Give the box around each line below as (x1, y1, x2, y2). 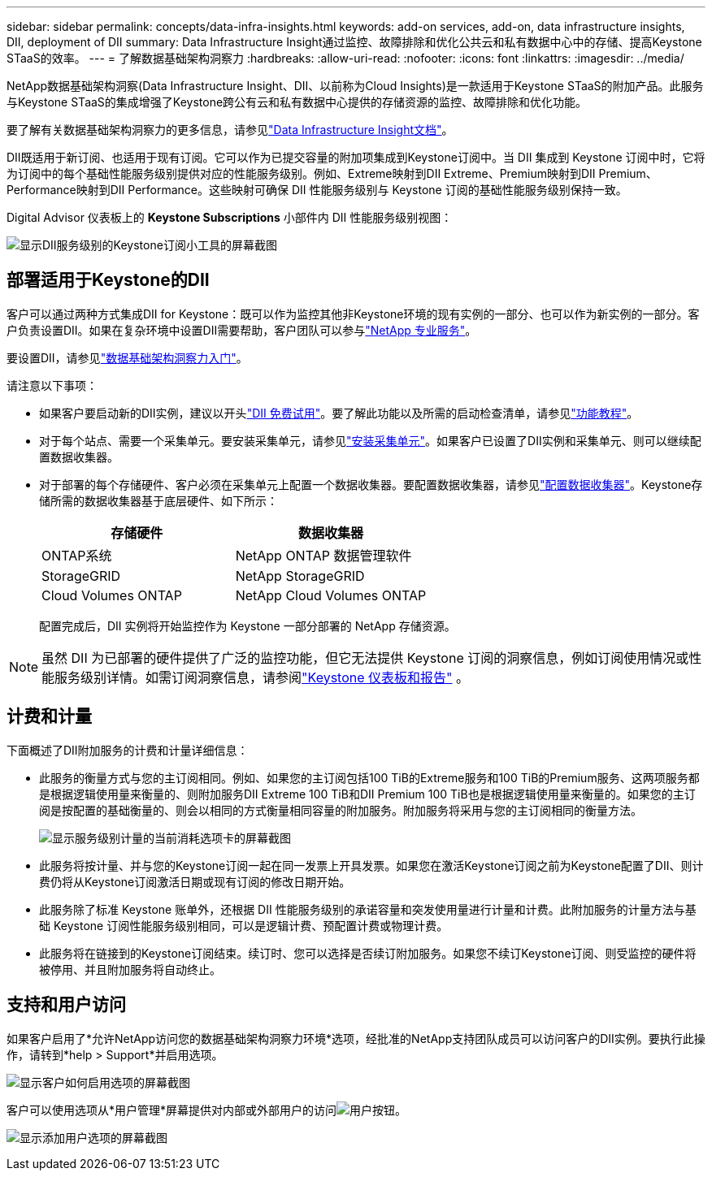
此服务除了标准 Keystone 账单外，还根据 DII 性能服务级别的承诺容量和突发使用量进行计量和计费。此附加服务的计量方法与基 (39, 902, 697, 916)
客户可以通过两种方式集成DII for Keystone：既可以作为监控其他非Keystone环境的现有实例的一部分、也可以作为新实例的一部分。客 (7, 306, 700, 321)
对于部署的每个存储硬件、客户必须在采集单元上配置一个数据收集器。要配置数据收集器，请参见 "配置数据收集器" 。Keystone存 (39, 477, 703, 491)
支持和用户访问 (7, 994, 126, 1015)
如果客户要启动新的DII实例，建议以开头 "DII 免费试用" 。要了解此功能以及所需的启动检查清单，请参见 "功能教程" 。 (39, 405, 639, 420)
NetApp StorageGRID (235, 567, 365, 584)
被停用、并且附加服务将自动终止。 (39, 962, 221, 976)
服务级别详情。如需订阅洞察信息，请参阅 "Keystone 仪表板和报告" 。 (54, 669, 470, 686)
